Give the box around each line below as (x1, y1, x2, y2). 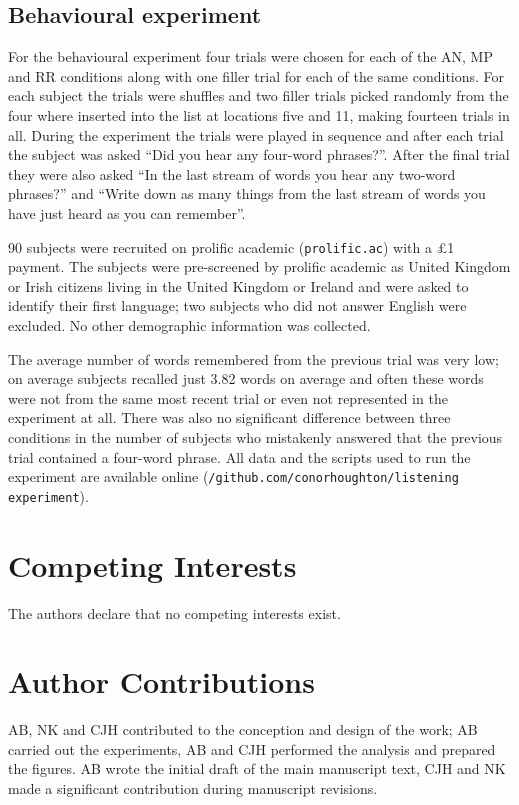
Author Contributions (8, 661, 315, 702)
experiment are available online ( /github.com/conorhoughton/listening (8, 466, 459, 487)
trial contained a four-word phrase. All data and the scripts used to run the (8, 446, 471, 467)
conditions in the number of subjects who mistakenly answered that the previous (8, 426, 503, 447)
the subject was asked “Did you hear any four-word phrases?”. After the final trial (8, 144, 510, 165)
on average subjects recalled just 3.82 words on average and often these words (8, 368, 484, 389)
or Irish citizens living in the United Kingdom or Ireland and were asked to (8, 275, 469, 296)
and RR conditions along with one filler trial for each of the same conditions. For (8, 65, 505, 86)
